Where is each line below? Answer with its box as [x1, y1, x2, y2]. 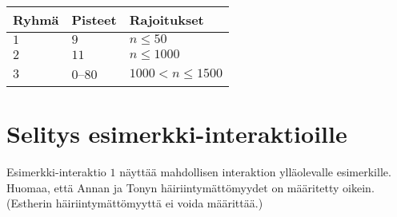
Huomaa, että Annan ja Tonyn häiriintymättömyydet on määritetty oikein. [6, 179, 375, 195]
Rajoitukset [129, 10, 204, 29]
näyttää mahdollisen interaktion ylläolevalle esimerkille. [119, 164, 391, 180]
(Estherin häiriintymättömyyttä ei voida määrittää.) [6, 195, 263, 211]
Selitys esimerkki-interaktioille [6, 117, 347, 150]
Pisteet [71, 10, 117, 29]
